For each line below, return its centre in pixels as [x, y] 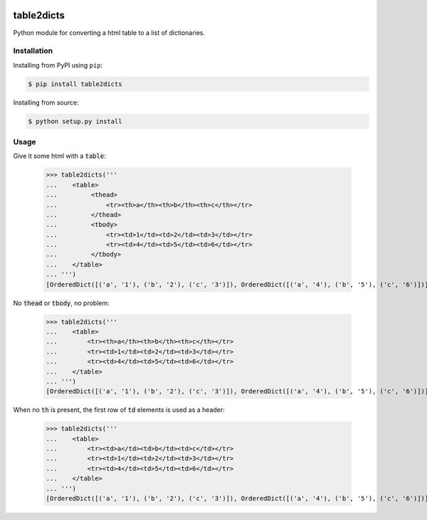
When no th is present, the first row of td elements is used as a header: [119, 410]
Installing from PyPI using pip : [58, 65]
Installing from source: [46, 102]
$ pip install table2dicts [75, 84]
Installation [33, 51]
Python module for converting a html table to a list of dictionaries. [109, 33]
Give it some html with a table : [59, 156]
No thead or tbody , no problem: [61, 303]
